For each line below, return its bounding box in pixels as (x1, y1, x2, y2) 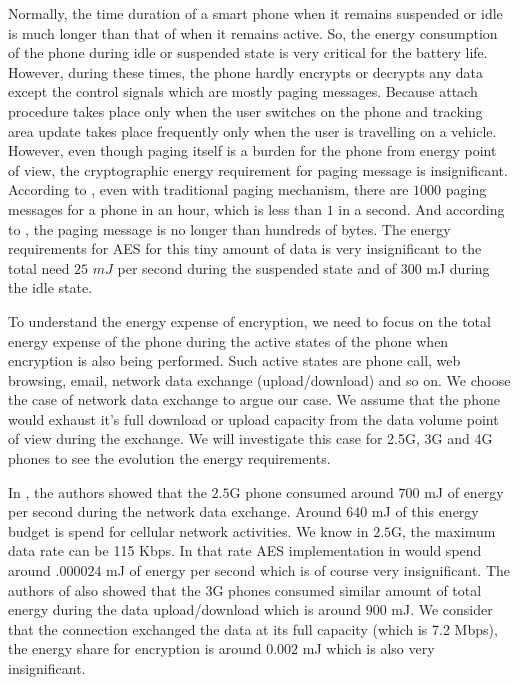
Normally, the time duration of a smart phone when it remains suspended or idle (8, 3, 503, 23)
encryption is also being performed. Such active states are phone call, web (8, 350, 461, 371)
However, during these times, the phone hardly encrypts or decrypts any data (8, 61, 483, 82)
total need (8, 257, 70, 278)
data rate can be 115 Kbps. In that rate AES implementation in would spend (8, 540, 482, 561)
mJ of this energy (371, 501, 479, 522)
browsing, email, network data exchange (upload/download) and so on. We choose (8, 369, 511, 390)
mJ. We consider (391, 599, 493, 620)
